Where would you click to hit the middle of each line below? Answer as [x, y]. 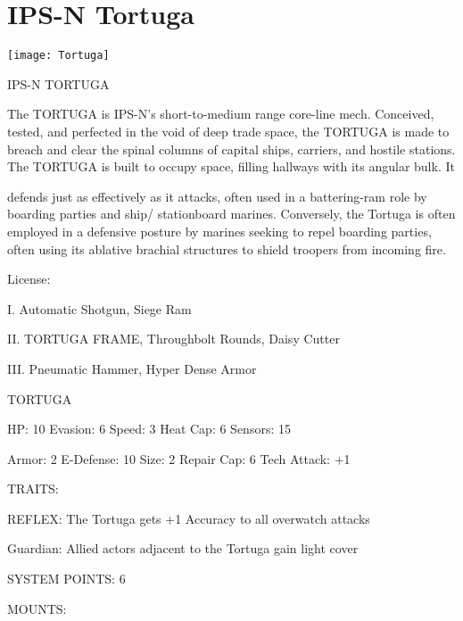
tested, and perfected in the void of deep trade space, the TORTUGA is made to [228, 131]
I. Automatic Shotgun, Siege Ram [99, 308]
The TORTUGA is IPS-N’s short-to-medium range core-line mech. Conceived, [221, 114]
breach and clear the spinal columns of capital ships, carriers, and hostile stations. [231, 149]
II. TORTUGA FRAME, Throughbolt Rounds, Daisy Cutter [174, 339]
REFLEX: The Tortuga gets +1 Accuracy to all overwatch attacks [189, 518]
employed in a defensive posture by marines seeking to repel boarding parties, [219, 231]
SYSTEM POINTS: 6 [66, 579]
